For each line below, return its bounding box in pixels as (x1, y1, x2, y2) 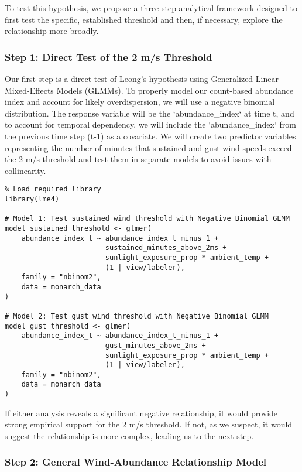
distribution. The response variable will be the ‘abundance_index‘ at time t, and (5, 107, 294, 119)
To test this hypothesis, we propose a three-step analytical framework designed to (5, 2, 297, 13)
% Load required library (5, 185, 101, 194)
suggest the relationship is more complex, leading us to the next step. (5, 429, 254, 442)
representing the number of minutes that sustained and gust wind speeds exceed (5, 141, 292, 153)
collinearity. (5, 164, 46, 176)
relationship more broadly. (5, 25, 99, 37)
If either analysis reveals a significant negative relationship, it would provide (5, 406, 278, 419)
